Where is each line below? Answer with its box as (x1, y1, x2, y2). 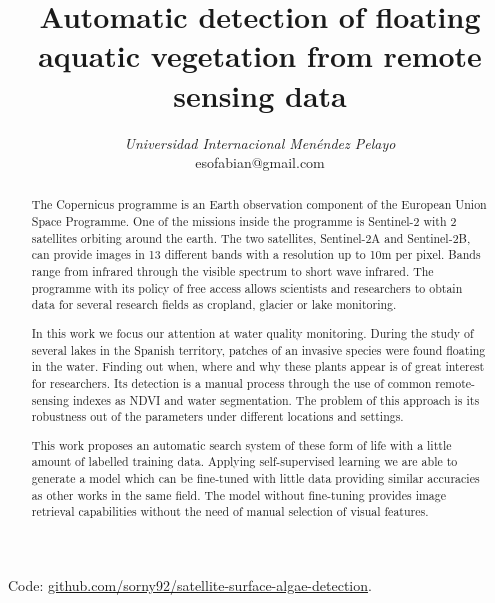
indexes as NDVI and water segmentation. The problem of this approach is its (72, 391, 480, 408)
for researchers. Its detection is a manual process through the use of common (31, 374, 432, 391)
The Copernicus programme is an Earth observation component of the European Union (31, 196, 487, 213)
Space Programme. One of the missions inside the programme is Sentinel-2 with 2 (31, 213, 457, 230)
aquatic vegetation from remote (38, 35, 482, 76)
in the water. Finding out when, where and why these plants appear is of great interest (31, 358, 485, 375)
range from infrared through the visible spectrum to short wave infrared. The (31, 263, 434, 280)
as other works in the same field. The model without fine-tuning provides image (31, 486, 447, 503)
